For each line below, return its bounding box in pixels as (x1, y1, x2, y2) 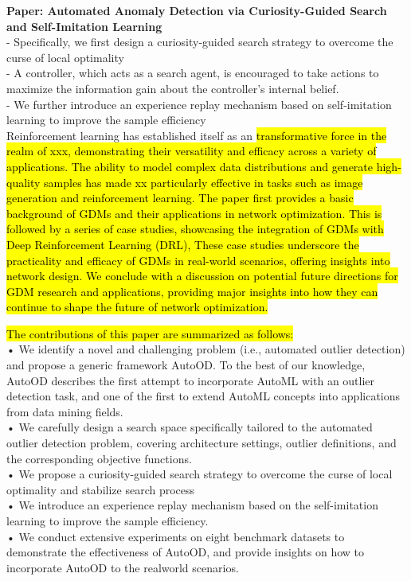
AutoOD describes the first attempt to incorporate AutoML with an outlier (6, 372, 375, 388)
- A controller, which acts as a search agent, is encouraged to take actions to (6, 64, 379, 81)
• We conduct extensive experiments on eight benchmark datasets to (6, 528, 345, 544)
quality (6, 174, 41, 190)
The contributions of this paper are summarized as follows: (6, 325, 294, 341)
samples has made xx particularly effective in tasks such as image (44, 174, 363, 190)
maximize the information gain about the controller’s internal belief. (6, 80, 339, 96)
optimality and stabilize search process (6, 481, 195, 497)
